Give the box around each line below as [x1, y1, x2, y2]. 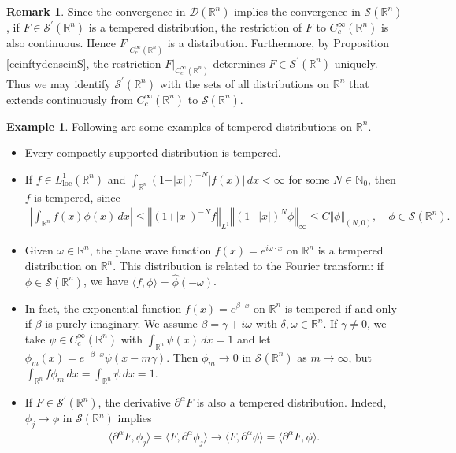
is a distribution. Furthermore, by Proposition [167, 35, 389, 50]
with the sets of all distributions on [159, 75, 330, 91]
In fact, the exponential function [24, 299, 182, 316]
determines [213, 54, 265, 71]
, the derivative [98, 394, 171, 410]
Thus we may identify [6, 75, 111, 91]
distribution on [24, 257, 97, 273]
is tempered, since [34, 188, 120, 205]
